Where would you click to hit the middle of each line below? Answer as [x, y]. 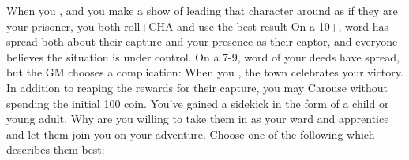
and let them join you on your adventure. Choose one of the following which [191, 134]
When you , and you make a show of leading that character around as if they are [202, 10]
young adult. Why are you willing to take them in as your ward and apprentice [198, 119]
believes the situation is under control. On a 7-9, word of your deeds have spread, [203, 56]
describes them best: [56, 149]
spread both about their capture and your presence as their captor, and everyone [202, 41]
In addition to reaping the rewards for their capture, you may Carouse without [197, 87]
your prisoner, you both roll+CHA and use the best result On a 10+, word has [198, 26]
